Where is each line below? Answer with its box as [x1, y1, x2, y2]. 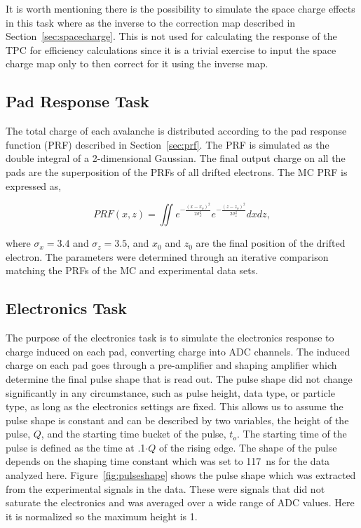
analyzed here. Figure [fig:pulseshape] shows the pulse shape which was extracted [6, 468, 356, 482]
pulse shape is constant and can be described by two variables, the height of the [6, 412, 349, 427]
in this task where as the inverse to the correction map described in [6, 15, 296, 29]
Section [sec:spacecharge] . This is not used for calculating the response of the [6, 29, 337, 43]
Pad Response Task [6, 90, 149, 112]
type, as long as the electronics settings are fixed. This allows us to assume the [6, 399, 343, 414]
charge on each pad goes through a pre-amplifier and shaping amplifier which [6, 358, 337, 372]
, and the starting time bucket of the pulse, [41, 426, 226, 441]
